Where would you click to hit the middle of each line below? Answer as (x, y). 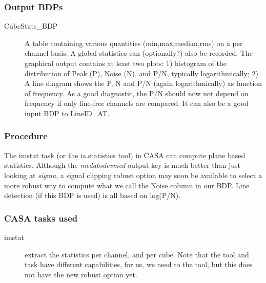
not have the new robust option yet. (81, 274)
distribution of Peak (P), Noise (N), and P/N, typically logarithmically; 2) (141, 73)
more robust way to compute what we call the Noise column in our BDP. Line (127, 185)
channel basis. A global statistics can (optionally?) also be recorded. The (139, 53)
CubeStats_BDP (31, 26)
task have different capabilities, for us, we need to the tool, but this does (139, 264)
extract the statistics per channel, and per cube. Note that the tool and (137, 254)
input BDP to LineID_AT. (67, 113)
